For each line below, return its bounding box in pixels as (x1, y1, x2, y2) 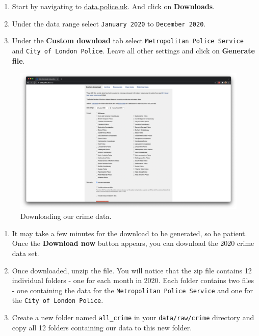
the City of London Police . (12, 295, 103, 305)
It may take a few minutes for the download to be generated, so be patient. (12, 228, 247, 238)
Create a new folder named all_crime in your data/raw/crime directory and (12, 312, 254, 323)
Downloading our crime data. (20, 211, 112, 221)
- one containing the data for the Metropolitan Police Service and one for (12, 285, 253, 295)
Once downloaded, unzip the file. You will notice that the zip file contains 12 (12, 265, 252, 275)
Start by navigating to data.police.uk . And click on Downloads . (12, 1, 215, 11)
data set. (12, 248, 39, 259)
